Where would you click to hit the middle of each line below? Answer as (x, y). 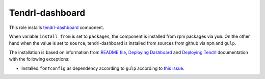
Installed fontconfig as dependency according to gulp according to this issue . (103, 68)
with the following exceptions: (39, 59)
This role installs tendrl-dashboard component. (56, 27)
